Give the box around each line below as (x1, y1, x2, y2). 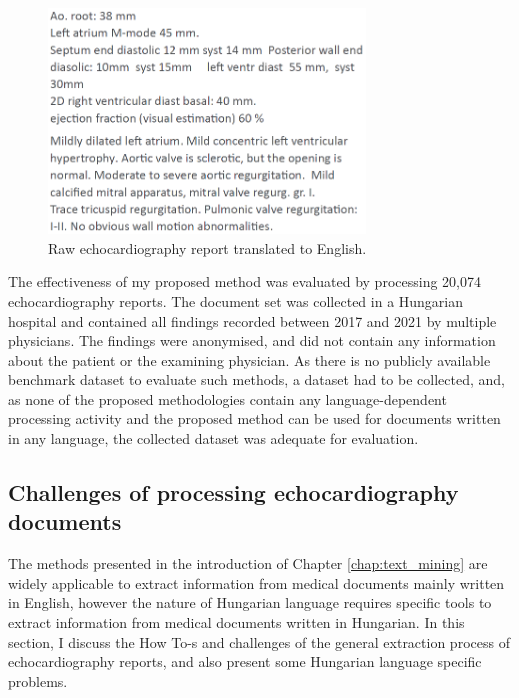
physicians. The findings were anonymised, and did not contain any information (8, 330, 496, 351)
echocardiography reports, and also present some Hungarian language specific (8, 651, 482, 672)
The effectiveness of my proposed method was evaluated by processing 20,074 (8, 271, 481, 292)
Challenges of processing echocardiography (8, 477, 459, 508)
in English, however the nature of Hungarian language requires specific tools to (8, 592, 492, 613)
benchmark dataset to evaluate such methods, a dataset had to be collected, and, (8, 369, 505, 390)
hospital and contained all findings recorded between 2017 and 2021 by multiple (8, 310, 497, 331)
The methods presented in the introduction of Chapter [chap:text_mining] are (8, 553, 488, 574)
